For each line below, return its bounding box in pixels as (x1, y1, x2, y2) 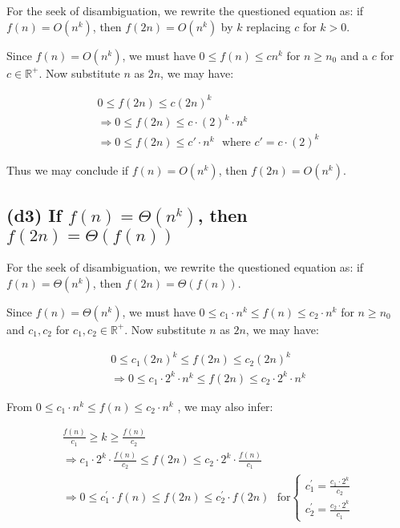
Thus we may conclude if (6, 161, 129, 178)
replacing (246, 18, 291, 34)
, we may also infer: (177, 397, 273, 414)
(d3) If (6, 203, 62, 228)
